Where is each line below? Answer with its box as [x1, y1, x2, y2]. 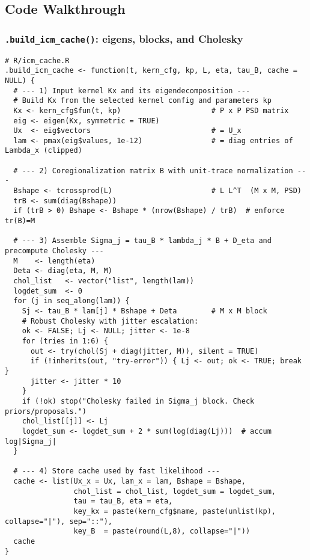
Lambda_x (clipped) [5, 146, 82, 155]
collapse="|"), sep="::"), [5, 517, 112, 526]
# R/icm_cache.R [5, 56, 70, 65]
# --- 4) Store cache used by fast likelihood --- [13, 467, 220, 476]
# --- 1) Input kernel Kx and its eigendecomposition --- [13, 86, 251, 95]
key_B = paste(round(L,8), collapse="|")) [73, 527, 251, 536]
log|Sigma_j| [5, 437, 56, 446]
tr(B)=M [5, 217, 35, 226]
